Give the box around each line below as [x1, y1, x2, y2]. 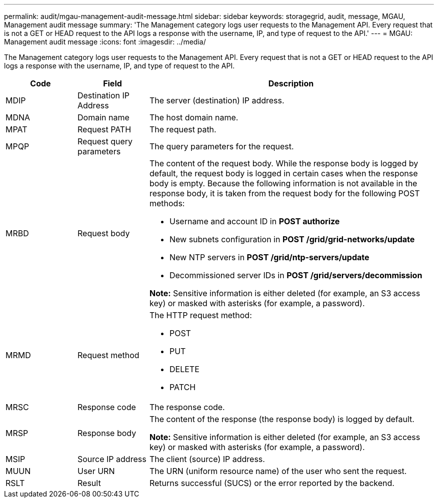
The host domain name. [149, 112, 238, 122]
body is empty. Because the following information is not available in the [149, 178, 417, 188]
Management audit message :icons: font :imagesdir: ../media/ [4, 37, 206, 46]
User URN [77, 466, 115, 476]
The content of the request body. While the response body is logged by [149, 158, 418, 168]
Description [268, 78, 314, 88]
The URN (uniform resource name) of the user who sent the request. [149, 466, 407, 476]
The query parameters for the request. [149, 141, 294, 151]
